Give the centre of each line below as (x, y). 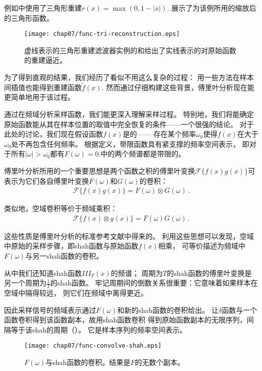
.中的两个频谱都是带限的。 (142, 154)
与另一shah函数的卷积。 (64, 256)
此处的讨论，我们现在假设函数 (54, 134)
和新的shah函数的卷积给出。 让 (168, 310)
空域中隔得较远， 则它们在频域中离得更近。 (76, 293)
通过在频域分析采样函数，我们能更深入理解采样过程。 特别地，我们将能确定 (129, 114)
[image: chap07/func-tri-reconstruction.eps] (102, 34)
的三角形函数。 (29, 17)
